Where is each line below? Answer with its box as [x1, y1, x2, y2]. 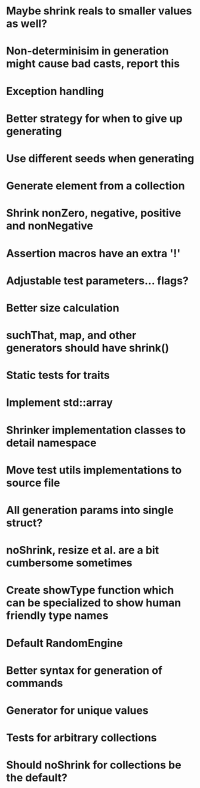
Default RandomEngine [6, 636, 124, 650]
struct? [6, 516, 43, 530]
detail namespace [6, 436, 97, 450]
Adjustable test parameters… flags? [6, 274, 189, 288]
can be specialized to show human [6, 596, 181, 610]
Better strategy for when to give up [6, 112, 183, 125]
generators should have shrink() [6, 341, 170, 355]
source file [6, 476, 61, 490]
